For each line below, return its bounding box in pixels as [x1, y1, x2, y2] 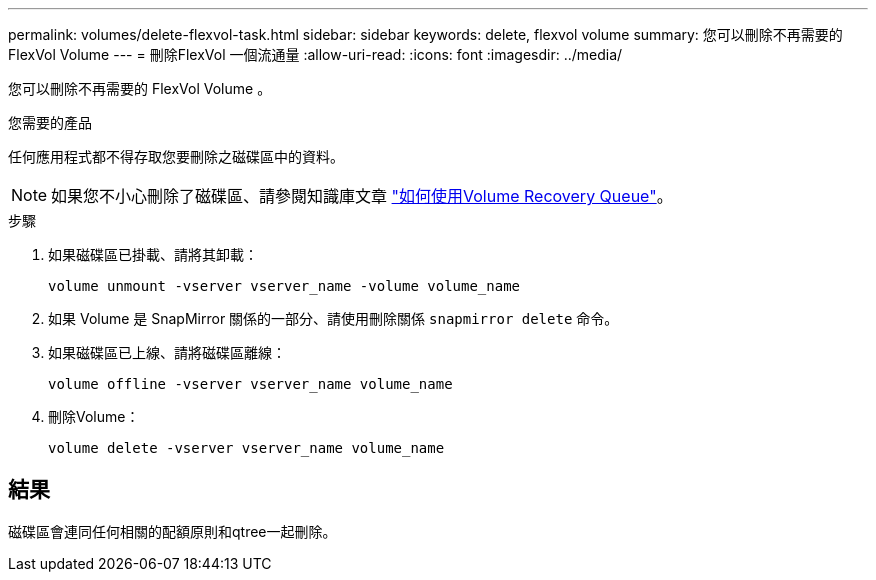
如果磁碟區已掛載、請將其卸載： [48, 246, 258, 263]
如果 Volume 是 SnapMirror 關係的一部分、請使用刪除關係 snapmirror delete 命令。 [48, 310, 619, 327]
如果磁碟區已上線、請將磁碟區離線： [48, 344, 286, 361]
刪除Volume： [48, 408, 140, 425]
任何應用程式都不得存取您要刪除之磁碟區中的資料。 [8, 148, 344, 165]
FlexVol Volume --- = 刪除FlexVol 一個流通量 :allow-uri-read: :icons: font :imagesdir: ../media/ [8, 46, 623, 63]
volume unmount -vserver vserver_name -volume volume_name [48, 278, 521, 294]
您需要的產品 [8, 114, 92, 131]
